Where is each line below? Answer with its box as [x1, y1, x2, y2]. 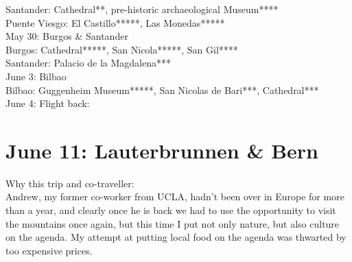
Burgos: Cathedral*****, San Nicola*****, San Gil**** [5, 42, 238, 56]
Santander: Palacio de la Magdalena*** [5, 56, 171, 70]
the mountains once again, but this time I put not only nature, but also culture [5, 216, 340, 230]
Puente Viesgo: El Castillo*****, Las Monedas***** [5, 15, 225, 29]
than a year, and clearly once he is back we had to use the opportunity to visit [5, 203, 336, 217]
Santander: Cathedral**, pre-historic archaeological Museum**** [5, 2, 279, 16]
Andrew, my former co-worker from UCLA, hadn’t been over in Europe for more [5, 189, 344, 204]
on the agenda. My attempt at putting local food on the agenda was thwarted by [5, 230, 347, 244]
